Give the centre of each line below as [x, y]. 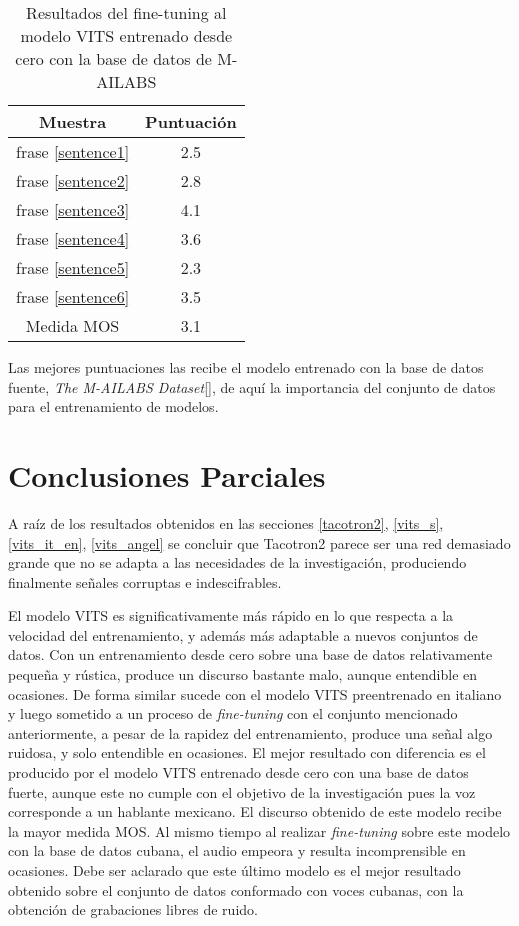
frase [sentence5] [73, 267]
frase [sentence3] [73, 209]
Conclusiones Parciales [167, 474]
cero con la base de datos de [113, 58]
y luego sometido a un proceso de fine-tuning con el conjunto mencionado [233, 713]
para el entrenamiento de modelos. [113, 406]
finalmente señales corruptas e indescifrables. [145, 581]
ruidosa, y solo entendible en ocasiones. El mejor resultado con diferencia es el [247, 752]
